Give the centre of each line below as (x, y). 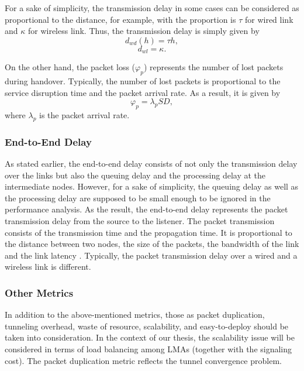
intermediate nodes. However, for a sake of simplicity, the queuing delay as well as (152, 186)
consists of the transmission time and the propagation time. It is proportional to (148, 232)
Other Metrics (39, 292)
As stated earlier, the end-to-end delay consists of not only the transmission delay (151, 164)
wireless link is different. (48, 267)
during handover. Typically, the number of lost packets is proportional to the (143, 81)
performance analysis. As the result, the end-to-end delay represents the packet (146, 209)
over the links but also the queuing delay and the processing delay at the (135, 175)
